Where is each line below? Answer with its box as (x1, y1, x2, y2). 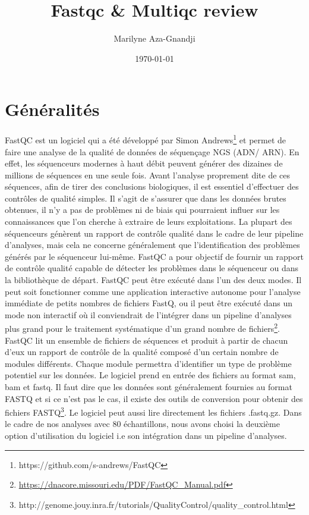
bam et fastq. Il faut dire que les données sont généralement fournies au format (5, 381, 292, 393)
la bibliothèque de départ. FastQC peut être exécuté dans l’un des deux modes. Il (5, 274, 302, 286)
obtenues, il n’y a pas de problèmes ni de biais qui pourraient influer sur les (5, 203, 280, 216)
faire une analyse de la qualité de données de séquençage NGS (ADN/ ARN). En (5, 145, 299, 158)
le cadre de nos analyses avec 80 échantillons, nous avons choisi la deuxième (5, 417, 280, 430)
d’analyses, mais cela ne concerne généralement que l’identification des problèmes (5, 238, 300, 251)
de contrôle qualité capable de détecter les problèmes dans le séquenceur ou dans (5, 262, 298, 274)
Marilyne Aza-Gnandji (113, 32, 196, 45)
